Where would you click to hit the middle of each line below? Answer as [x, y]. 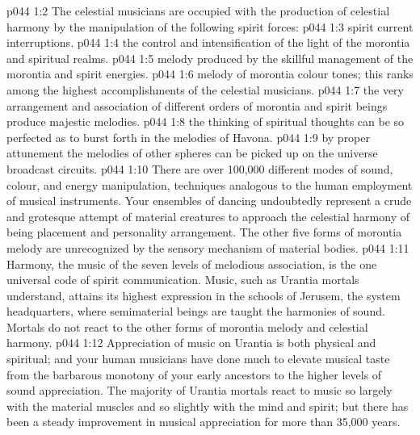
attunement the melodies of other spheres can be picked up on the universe [192, 153]
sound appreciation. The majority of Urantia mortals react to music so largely [199, 390]
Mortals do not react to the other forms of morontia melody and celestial [187, 326]
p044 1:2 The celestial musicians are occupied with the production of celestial [198, 10]
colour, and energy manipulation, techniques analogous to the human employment [210, 184]
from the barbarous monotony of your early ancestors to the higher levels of [194, 374]
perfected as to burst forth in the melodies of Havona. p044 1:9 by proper [189, 137]
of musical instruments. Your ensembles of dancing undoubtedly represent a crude [209, 201]
